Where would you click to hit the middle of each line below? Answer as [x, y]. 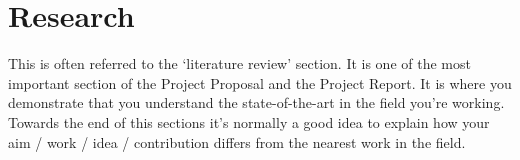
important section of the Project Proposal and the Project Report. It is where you [260, 82]
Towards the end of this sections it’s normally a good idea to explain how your [249, 121]
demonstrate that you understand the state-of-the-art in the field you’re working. [256, 102]
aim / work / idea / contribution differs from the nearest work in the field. [237, 141]
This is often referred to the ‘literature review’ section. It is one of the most [239, 63]
